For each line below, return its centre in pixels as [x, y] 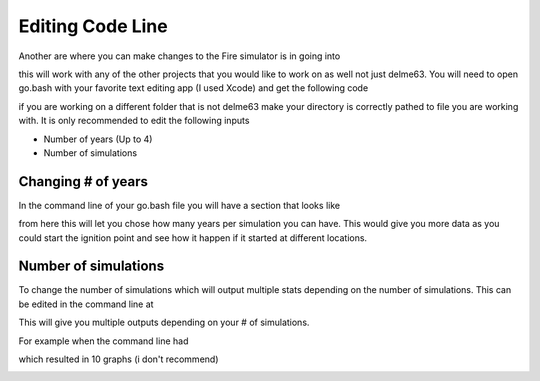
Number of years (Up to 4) [98, 139]
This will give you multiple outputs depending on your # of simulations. [164, 322]
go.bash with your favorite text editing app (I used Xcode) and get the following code [193, 88]
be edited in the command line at [86, 304]
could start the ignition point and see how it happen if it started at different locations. [193, 237]
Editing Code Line [93, 26]
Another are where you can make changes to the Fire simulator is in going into [179, 56]
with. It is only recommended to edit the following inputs [134, 121]
